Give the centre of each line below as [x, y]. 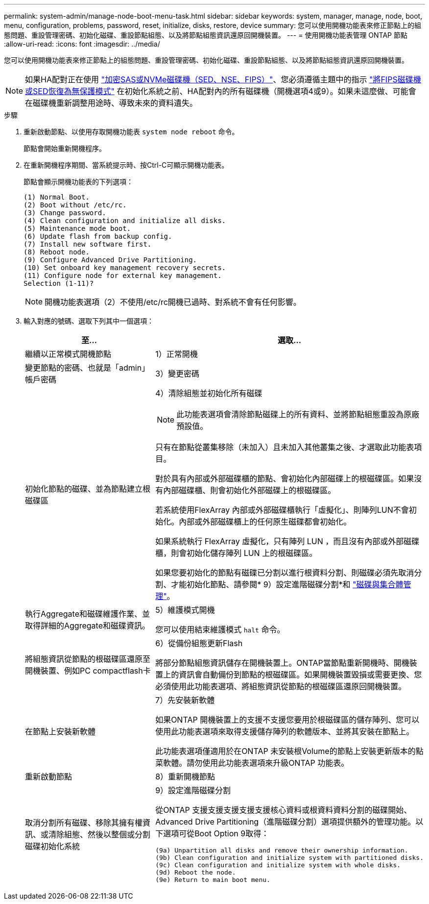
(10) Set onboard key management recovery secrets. [125, 268]
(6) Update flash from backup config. [98, 236]
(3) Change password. [65, 213]
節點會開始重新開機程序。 [65, 148]
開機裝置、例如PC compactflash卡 [88, 671]
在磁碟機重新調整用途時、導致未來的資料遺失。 [111, 103]
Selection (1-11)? [59, 283]
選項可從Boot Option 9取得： [216, 833]
